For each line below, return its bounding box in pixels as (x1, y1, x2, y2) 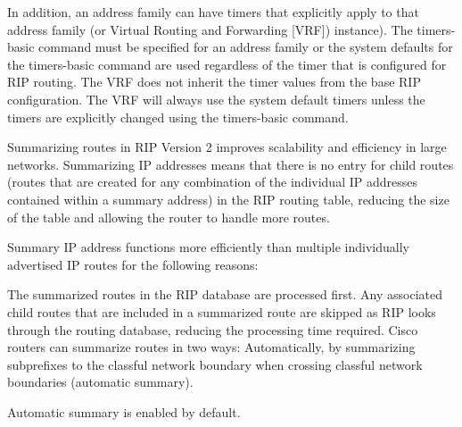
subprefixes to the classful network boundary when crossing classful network (7, 355, 423, 373)
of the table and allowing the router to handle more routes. (7, 207, 330, 226)
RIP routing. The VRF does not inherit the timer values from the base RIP (7, 72, 421, 91)
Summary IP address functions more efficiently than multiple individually (7, 238, 409, 256)
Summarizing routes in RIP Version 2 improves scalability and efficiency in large (7, 138, 447, 156)
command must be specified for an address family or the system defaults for (38, 38, 453, 56)
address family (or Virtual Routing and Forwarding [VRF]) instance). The (7, 20, 413, 38)
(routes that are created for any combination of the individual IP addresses (7, 172, 417, 191)
